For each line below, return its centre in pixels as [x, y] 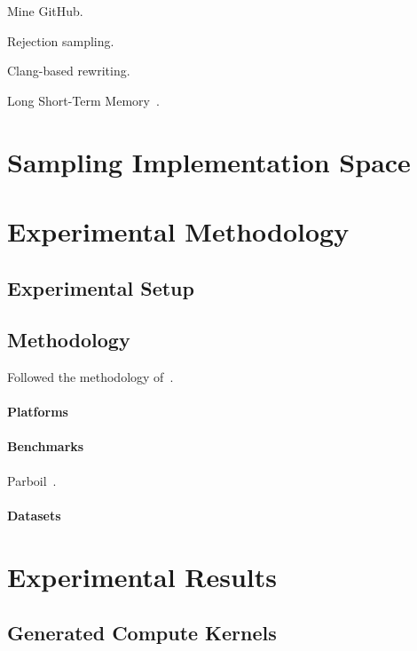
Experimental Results [142, 576]
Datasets [34, 515]
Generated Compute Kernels [142, 633]
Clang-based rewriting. [69, 71]
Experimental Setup [101, 287]
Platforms [38, 412]
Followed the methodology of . [90, 377]
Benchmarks [46, 446]
